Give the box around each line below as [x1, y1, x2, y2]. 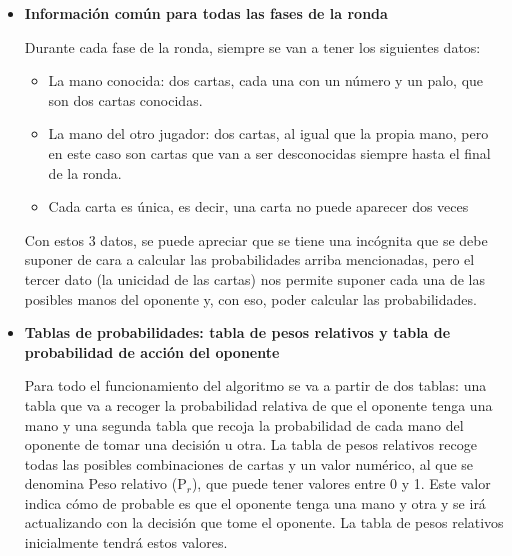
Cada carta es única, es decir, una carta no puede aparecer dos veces [48, 196, 469, 217]
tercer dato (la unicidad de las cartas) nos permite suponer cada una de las [24, 268, 486, 289]
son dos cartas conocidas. [48, 89, 203, 110]
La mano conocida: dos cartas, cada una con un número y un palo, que [48, 70, 484, 91]
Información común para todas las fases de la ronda [24, 3, 388, 23]
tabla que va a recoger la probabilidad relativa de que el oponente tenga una [24, 394, 493, 415]
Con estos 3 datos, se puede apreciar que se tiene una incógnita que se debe [24, 229, 488, 250]
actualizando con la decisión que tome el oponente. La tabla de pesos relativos [24, 512, 504, 533]
